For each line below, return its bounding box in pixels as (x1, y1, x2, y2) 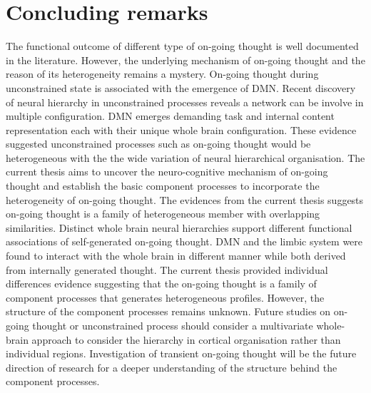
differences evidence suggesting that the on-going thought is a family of (6, 276, 317, 291)
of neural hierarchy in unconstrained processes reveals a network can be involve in (6, 94, 364, 109)
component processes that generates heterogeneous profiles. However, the (6, 290, 325, 305)
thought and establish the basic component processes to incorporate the (6, 178, 320, 193)
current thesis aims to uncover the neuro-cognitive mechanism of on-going (6, 164, 328, 179)
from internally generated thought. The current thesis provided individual (6, 262, 328, 277)
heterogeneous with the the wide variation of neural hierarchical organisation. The (6, 150, 365, 165)
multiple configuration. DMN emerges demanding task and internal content (6, 108, 335, 123)
